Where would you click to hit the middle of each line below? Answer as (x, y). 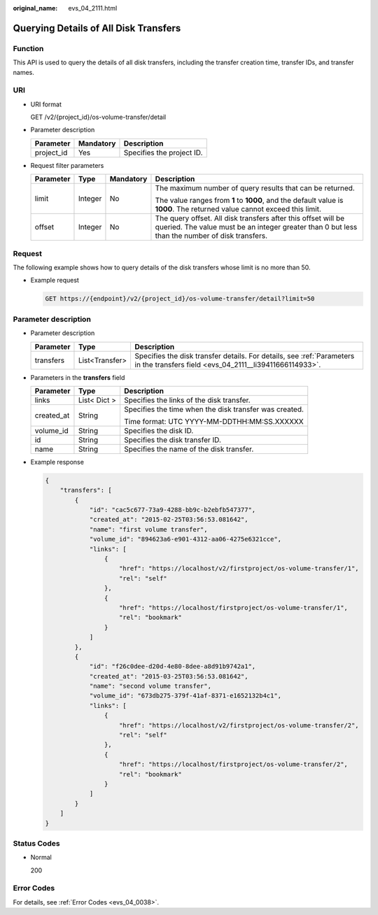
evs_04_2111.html (93, 8)
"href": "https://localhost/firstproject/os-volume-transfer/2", (233, 765)
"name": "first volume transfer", (148, 529)
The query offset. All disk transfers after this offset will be (250, 218)
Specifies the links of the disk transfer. (187, 400)
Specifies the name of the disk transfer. (189, 449)
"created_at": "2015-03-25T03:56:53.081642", (169, 676)
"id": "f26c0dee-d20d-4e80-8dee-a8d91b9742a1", (173, 667)
